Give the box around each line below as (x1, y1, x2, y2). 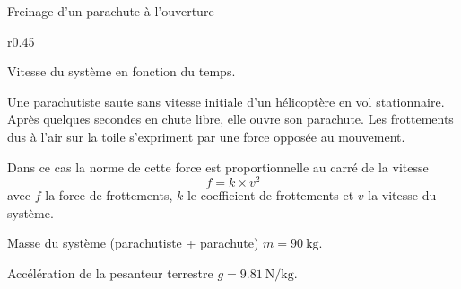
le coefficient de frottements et (187, 186, 354, 205)
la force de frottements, (45, 186, 173, 205)
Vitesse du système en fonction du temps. (7, 62, 236, 81)
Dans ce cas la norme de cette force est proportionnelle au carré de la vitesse (7, 157, 429, 176)
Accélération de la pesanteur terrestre (7, 264, 213, 283)
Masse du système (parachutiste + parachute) (7, 233, 259, 252)
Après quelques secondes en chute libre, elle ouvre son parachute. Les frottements (7, 109, 454, 128)
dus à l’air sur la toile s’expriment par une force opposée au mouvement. (7, 127, 405, 145)
